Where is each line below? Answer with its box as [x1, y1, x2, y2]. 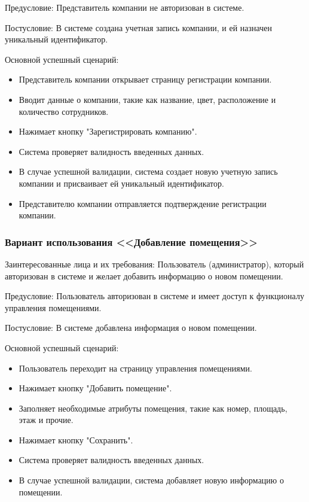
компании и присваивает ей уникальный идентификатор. [19, 177, 224, 189]
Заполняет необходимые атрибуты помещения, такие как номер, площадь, [19, 401, 287, 414]
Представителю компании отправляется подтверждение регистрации [19, 197, 267, 209]
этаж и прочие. [19, 413, 74, 426]
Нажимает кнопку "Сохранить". [19, 433, 133, 446]
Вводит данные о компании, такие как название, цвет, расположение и [19, 93, 276, 105]
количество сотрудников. [19, 105, 109, 117]
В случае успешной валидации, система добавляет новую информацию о [19, 474, 284, 486]
